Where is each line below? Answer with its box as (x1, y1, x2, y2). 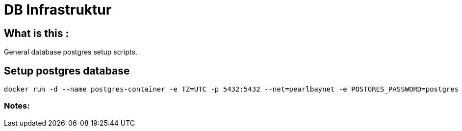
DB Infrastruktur (4, 1, 112, 18)
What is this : (4, 27, 69, 39)
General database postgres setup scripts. (4, 48, 137, 56)
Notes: (4, 101, 30, 111)
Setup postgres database (4, 64, 130, 77)
